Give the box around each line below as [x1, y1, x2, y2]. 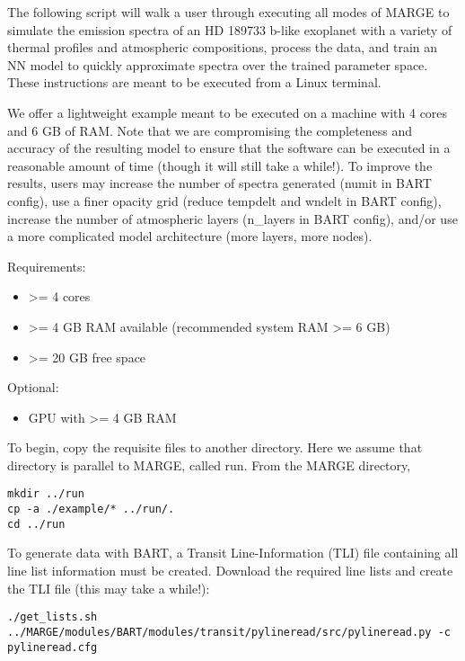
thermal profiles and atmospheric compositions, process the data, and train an [7, 38, 438, 57]
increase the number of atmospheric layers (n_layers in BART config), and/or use [7, 209, 458, 228]
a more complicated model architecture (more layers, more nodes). [7, 227, 373, 246]
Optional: [7, 378, 59, 397]
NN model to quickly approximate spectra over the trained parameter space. [7, 55, 428, 74]
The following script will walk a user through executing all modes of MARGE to [7, 3, 450, 21]
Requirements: [7, 256, 86, 275]
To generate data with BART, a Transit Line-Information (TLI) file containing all [7, 543, 459, 562]
